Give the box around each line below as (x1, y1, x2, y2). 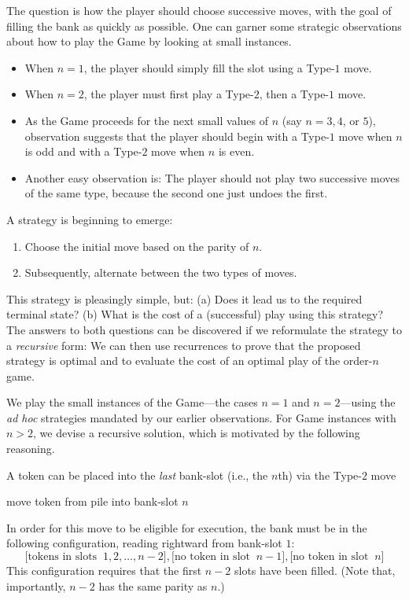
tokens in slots (28, 551, 98, 563)
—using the (340, 394, 396, 410)
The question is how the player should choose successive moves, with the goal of (6, 2, 392, 18)
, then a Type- (259, 86, 330, 102)
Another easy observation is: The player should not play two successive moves (24, 169, 400, 186)
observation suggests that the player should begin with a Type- (24, 127, 330, 144)
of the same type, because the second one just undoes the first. (24, 185, 328, 201)
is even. (218, 143, 255, 160)
